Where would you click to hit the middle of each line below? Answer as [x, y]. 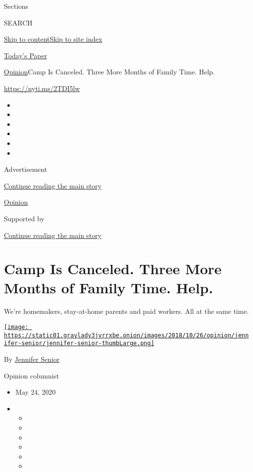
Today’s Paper [26, 55]
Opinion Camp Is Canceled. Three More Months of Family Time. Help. [109, 72]
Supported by [24, 218]
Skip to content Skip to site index [53, 39]
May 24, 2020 [35, 392]
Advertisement [26, 169]
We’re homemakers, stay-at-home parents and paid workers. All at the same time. [126, 311]
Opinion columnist [32, 375]
